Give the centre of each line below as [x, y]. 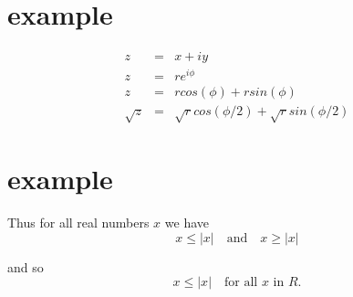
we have [187, 223]
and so [26, 266]
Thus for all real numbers [78, 223]
